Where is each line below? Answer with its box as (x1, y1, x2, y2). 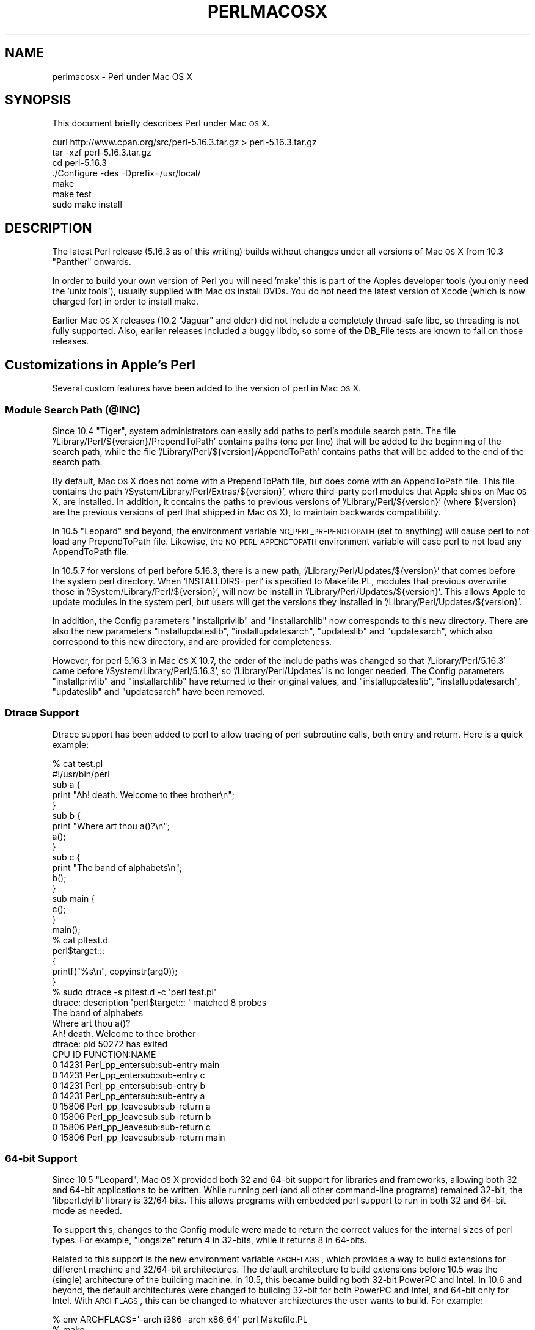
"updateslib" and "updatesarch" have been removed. (52, 686, 265, 697)
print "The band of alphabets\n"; (52, 862, 183, 873)
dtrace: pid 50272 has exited (52, 1038, 168, 1049)
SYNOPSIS (5, 92, 71, 108)
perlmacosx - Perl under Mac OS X (52, 71, 192, 82)
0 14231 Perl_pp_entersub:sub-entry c (52, 1069, 205, 1080)
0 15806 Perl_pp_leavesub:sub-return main (52, 1132, 225, 1143)
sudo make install (52, 199, 122, 210)
